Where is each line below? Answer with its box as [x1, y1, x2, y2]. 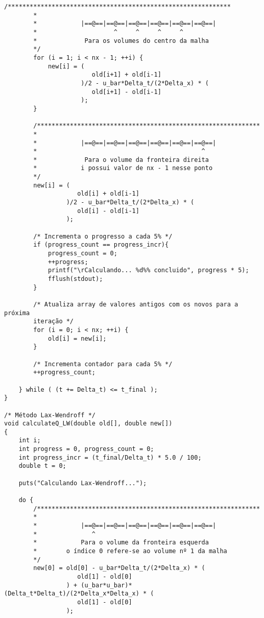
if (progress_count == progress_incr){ [33, 241, 169, 249]
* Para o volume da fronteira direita [33, 156, 209, 163]
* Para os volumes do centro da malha [33, 37, 209, 44]
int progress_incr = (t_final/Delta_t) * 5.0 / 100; [18, 454, 202, 461]
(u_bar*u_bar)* [81, 581, 132, 589]
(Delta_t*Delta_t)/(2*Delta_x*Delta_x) [4, 590, 139, 598]
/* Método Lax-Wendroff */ [4, 411, 95, 419]
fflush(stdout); [47, 275, 103, 282]
